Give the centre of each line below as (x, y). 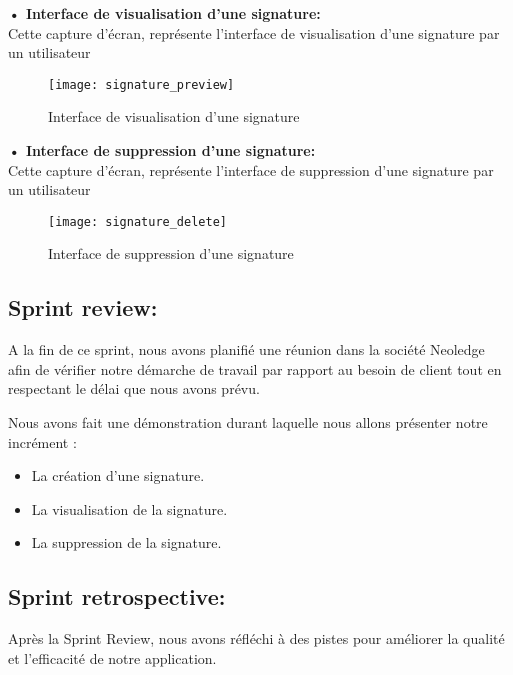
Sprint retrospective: (117, 596)
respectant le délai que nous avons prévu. (134, 388)
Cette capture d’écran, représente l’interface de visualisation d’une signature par (254, 32)
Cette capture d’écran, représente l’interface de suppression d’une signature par (251, 169)
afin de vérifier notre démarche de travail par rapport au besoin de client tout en (255, 368)
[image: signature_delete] (137, 221)
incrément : (42, 441)
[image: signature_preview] (141, 84)
